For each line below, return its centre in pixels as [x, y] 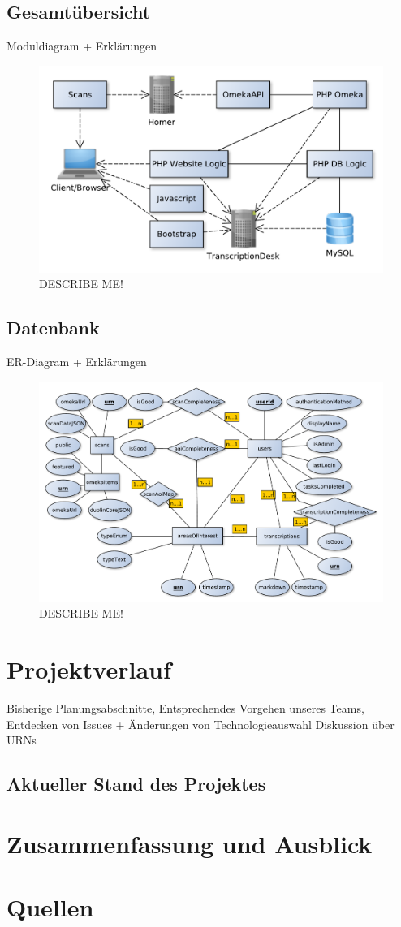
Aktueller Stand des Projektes [136, 784]
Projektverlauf [89, 669]
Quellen [50, 907]
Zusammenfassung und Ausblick [190, 843]
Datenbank [53, 328]
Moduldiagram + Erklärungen [82, 46]
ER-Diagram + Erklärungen [77, 362]
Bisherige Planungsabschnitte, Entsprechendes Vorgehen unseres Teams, [185, 708]
